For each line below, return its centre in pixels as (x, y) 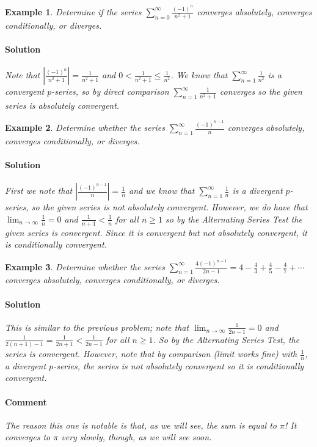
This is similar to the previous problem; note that (97, 327)
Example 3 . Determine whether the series (85, 266)
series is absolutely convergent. (62, 105)
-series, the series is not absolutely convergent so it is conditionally (179, 365)
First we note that (39, 190)
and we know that (162, 190)
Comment (26, 401)
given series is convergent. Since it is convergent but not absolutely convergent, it (156, 232)
